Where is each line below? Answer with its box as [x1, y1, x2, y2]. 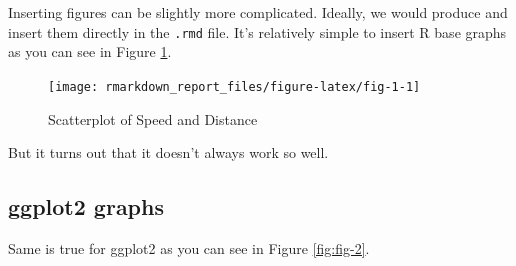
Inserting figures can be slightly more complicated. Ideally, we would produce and [8, 2, 508, 22]
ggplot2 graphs [8, 191, 164, 222]
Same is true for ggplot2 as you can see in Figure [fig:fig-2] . [8, 237, 370, 258]
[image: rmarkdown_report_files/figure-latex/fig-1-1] [48, 79, 421, 94]
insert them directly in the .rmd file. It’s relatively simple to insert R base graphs [8, 21, 507, 42]
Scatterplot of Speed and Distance [48, 108, 258, 129]
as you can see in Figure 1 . [8, 41, 172, 62]
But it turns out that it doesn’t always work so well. [8, 142, 329, 163]
